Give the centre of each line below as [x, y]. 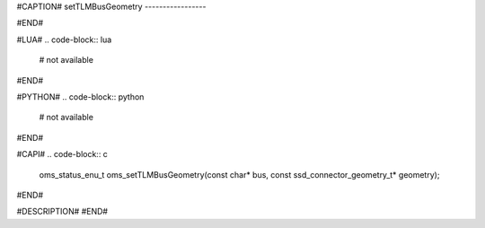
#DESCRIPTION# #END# [62, 212]
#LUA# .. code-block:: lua [64, 39]
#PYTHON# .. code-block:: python [80, 96]
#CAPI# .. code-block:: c [62, 154]
